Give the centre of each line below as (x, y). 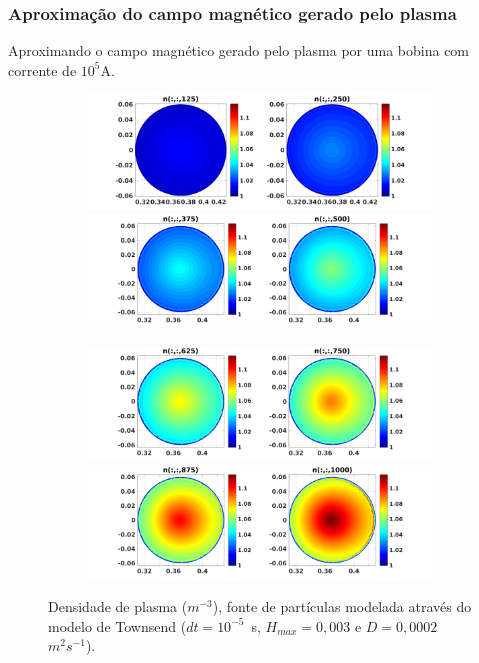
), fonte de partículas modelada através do (342, 605)
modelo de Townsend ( (117, 625)
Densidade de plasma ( (118, 605)
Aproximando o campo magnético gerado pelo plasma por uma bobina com (239, 50)
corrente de (42, 69)
